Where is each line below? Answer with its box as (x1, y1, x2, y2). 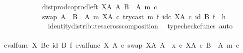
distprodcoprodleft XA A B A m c (42, 1, 157, 11)
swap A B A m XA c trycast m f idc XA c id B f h (42, 11, 226, 21)
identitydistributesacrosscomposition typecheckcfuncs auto (48, 21, 233, 31)
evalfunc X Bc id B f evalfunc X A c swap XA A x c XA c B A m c (3, 40, 239, 50)
